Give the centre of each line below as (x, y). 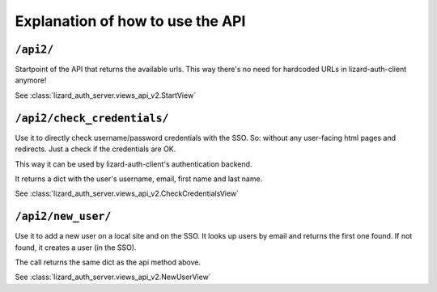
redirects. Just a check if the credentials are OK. (95, 149)
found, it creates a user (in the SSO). (76, 248)
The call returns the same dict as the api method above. (108, 262)
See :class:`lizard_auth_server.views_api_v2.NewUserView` (113, 277)
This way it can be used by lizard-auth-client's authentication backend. (134, 164)
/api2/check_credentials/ (92, 118)
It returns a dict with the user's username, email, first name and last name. (139, 179)
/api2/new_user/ (63, 217)
